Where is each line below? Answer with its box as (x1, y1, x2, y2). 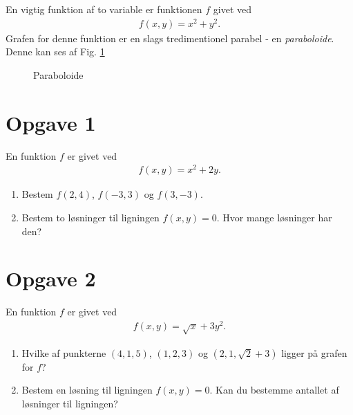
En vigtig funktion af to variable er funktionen (6, 2, 202, 16)
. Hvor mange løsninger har (216, 210, 332, 224)
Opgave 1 (6, 108, 96, 136)
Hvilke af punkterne (21, 345, 106, 360)
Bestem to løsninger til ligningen (21, 210, 160, 224)
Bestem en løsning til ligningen (21, 382, 153, 397)
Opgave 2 (6, 264, 96, 293)
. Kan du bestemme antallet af (209, 382, 339, 397)
